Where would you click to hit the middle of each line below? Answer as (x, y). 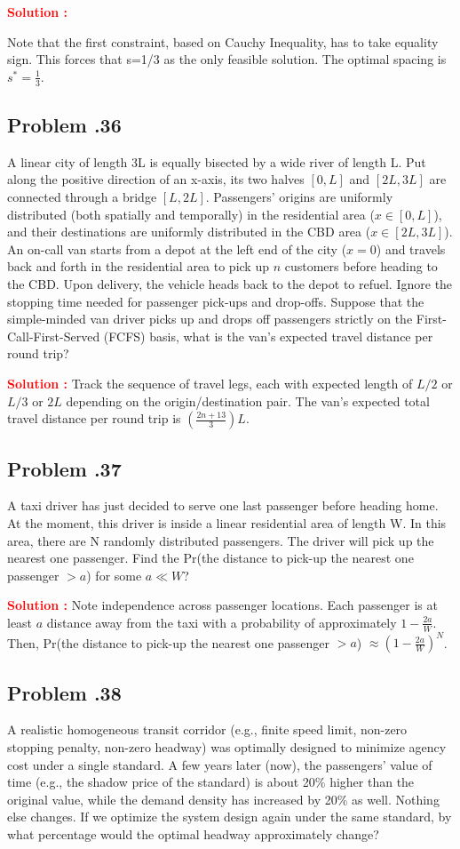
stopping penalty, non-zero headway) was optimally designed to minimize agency (227, 747)
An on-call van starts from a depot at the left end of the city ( (177, 248)
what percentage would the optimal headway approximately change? (193, 833)
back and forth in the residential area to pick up (138, 266)
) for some (114, 575)
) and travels (411, 248)
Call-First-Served (54, 336)
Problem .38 (64, 692)
